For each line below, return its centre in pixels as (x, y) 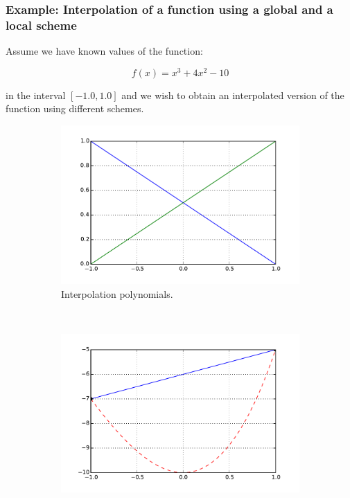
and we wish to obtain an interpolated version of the (233, 95)
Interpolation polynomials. (117, 293)
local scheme (41, 25)
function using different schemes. (75, 108)
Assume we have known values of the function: (104, 51)
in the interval (36, 95)
